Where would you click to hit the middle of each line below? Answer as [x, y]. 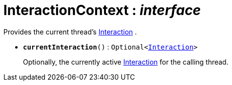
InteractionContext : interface [102, 10]
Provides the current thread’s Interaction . [70, 32]
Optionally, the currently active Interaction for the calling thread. [126, 62]
